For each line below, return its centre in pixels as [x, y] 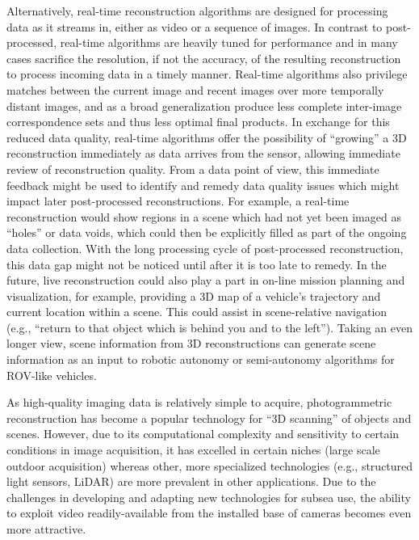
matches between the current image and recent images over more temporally [195, 89]
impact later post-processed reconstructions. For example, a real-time [178, 201]
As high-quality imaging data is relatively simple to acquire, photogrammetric [199, 402]
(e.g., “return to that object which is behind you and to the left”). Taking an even [210, 327]
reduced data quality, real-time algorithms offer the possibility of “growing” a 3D [207, 137]
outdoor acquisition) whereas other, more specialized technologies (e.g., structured [210, 465]
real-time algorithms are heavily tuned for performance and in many [229, 42]
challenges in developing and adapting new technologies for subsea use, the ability [209, 497]
